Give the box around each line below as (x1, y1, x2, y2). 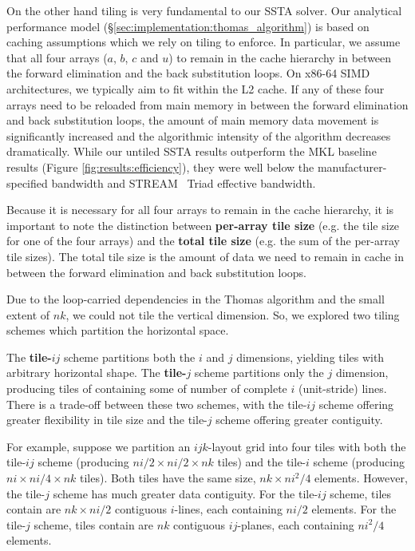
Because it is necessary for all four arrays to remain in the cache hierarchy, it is (6, 201, 394, 218)
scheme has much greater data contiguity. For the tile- (53, 485, 318, 501)
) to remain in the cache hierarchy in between (168, 49, 392, 65)
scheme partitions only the (194, 364, 324, 381)
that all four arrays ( (6, 49, 108, 65)
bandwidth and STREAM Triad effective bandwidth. (51, 174, 316, 191)
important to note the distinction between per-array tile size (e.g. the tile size (6, 216, 400, 233)
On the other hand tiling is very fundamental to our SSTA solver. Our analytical (6, 2, 402, 18)
